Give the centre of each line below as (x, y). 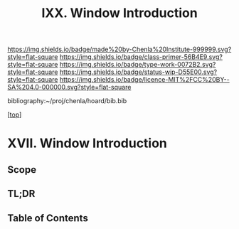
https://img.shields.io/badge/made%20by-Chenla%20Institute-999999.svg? (119, 49)
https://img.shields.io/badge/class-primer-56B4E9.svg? (141, 57)
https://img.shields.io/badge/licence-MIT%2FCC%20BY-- (144, 80)
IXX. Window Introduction (119, 13)
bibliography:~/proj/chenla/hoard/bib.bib (67, 101)
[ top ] (15, 114)
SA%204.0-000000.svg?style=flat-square (69, 87)
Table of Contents (48, 218)
